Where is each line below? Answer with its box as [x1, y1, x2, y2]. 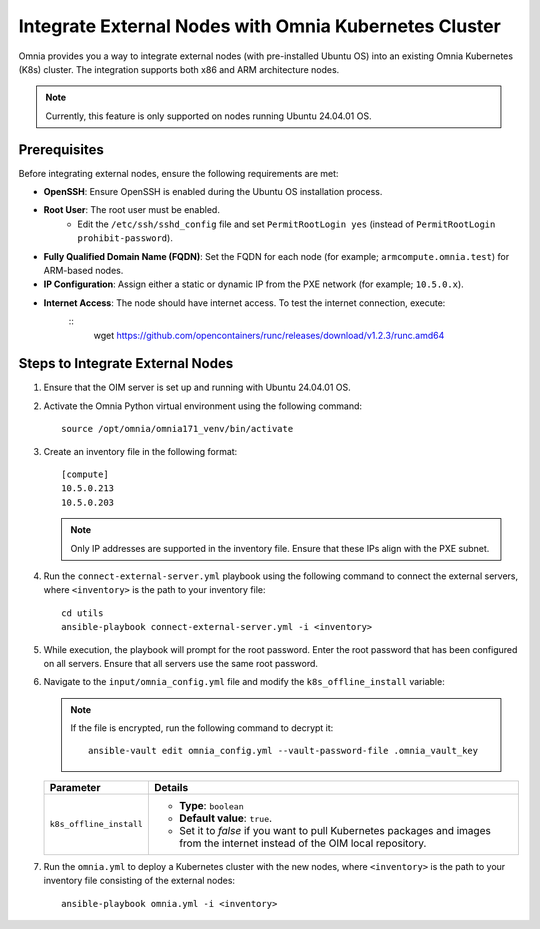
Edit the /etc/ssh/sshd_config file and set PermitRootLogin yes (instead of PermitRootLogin [77, 218, 496, 230]
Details [153, 780, 189, 794]
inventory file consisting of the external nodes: [43, 875, 235, 887]
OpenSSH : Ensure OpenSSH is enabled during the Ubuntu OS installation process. [43, 186, 383, 198]
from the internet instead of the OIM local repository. [178, 836, 427, 850]
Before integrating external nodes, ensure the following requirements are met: [18, 167, 339, 179]
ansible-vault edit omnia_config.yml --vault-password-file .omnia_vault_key [88, 745, 479, 757]
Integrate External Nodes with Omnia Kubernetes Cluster [18, 15, 502, 37]
